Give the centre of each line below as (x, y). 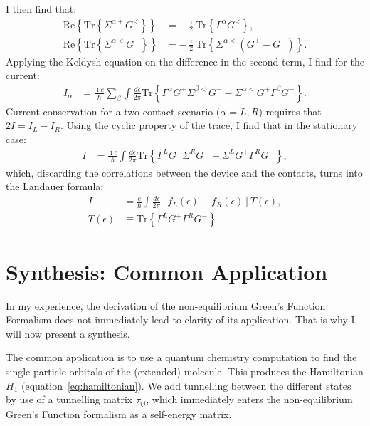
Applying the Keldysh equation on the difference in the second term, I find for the (185, 61)
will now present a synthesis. (68, 333)
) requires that (290, 111)
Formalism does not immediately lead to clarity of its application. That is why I (180, 319)
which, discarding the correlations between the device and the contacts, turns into (184, 172)
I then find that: (41, 9)
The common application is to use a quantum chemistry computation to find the (181, 357)
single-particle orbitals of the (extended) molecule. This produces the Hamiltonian (185, 371)
